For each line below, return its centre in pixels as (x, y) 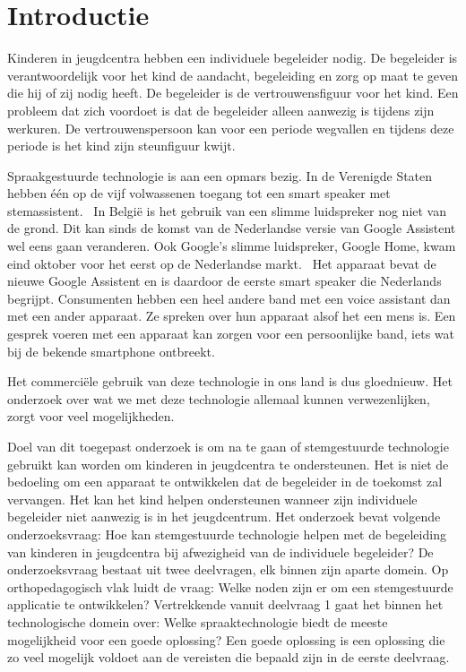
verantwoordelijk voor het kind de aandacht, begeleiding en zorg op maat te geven (233, 75)
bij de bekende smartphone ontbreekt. (111, 351)
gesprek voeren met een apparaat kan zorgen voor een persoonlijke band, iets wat (231, 334)
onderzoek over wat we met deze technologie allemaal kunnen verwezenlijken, (219, 398)
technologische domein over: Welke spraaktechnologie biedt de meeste (198, 621)
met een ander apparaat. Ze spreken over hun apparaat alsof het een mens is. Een (232, 316)
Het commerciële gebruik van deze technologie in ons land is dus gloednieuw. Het (230, 381)
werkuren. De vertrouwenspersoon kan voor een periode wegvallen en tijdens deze (231, 128)
